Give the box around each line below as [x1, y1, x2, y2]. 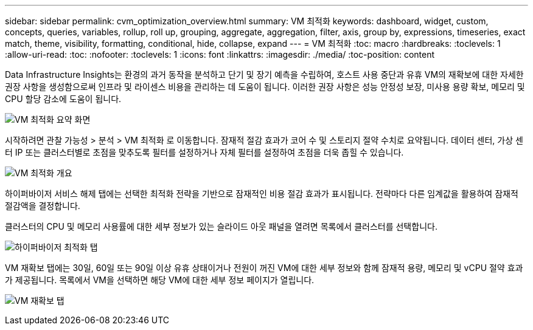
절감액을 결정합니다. [5, 201, 80, 211]
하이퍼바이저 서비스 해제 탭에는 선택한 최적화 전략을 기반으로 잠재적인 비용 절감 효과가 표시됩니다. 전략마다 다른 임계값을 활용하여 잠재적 [5, 188, 518, 199]
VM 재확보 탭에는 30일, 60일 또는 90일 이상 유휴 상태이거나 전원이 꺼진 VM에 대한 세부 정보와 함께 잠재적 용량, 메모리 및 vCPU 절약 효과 [5, 263, 523, 273]
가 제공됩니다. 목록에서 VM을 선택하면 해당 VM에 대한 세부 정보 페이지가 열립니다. [5, 275, 315, 285]
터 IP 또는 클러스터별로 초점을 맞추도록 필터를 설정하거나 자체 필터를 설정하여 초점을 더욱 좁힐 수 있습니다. [5, 147, 404, 157]
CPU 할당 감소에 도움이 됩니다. [5, 94, 122, 104]
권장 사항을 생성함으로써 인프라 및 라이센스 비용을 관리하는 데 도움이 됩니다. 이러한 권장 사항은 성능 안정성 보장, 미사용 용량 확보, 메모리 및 [5, 81, 525, 92]
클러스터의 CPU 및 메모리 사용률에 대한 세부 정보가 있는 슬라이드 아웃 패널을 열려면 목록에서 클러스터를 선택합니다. [5, 221, 437, 232]
